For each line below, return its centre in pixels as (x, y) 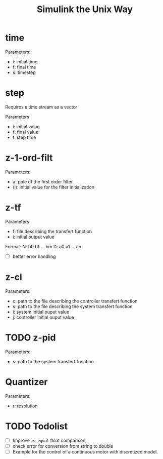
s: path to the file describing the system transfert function (72, 306)
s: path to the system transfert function (53, 361)
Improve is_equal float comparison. (50, 440)
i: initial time (25, 61)
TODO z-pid (31, 337)
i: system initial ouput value (41, 312)
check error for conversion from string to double (63, 446)
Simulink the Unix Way (85, 9)
